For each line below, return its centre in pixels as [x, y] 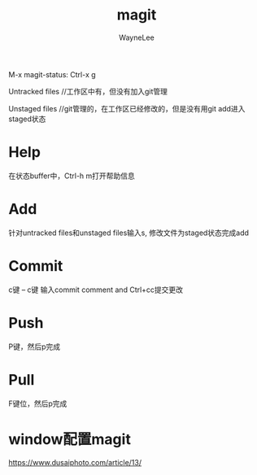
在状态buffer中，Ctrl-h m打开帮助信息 [72, 176]
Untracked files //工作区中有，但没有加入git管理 [88, 91]
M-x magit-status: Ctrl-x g [52, 74]
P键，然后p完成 [35, 346]
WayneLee [137, 37]
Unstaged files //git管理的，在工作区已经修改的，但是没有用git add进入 [127, 108]
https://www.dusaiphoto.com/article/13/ [75, 462]
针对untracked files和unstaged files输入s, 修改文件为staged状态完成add [129, 233]
